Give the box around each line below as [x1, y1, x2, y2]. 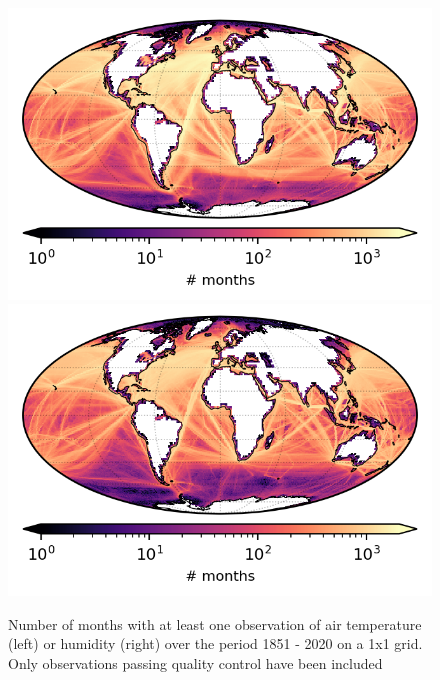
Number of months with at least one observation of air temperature [8, 613, 422, 634]
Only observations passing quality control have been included [8, 652, 383, 673]
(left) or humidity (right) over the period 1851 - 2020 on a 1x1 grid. [8, 633, 423, 654]
